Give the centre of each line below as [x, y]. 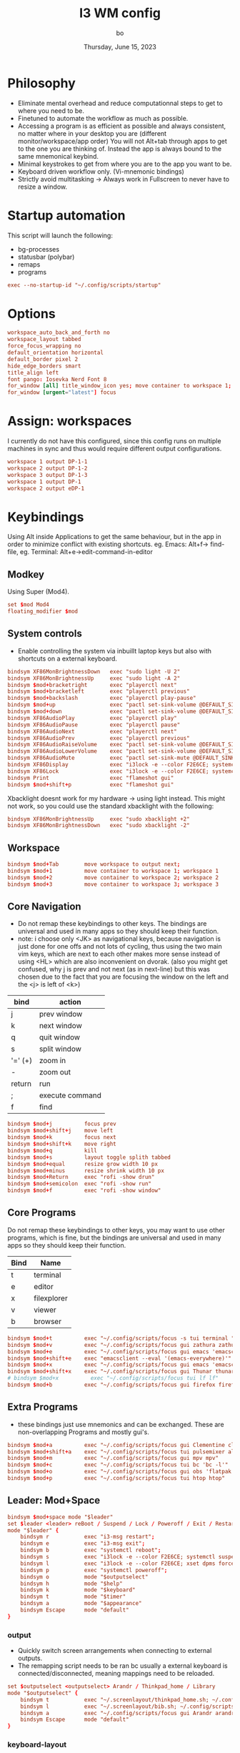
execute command [70, 1095]
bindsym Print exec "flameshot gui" [91, 778]
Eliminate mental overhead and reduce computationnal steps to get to [120, 103]
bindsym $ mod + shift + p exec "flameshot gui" [91, 784]
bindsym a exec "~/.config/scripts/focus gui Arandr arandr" [129, 1713]
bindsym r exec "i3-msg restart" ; [87, 1537]
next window [60, 1026]
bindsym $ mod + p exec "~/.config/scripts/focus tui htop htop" [116, 1478]
